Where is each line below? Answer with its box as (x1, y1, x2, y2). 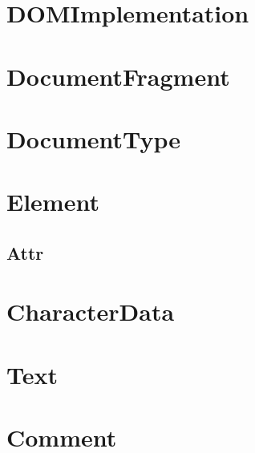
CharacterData (6, 295, 175, 328)
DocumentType (6, 122, 181, 155)
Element (6, 185, 99, 218)
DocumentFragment (6, 59, 230, 92)
